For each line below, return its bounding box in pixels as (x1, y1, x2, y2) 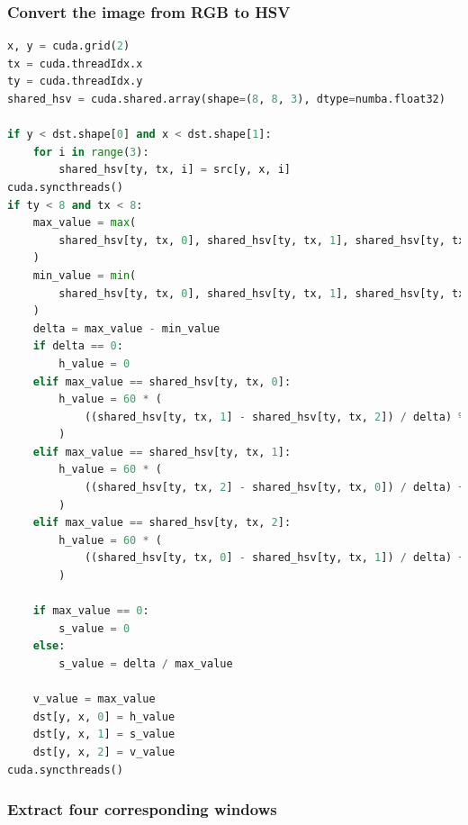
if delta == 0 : (32, 340, 123, 353)
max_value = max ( (32, 216, 137, 230)
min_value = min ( (32, 268, 137, 282)
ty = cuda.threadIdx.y (7, 75, 143, 88)
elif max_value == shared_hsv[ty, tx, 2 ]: (32, 516, 292, 530)
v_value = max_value (32, 693, 156, 706)
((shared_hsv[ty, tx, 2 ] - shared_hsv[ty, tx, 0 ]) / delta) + (84, 481, 465, 494)
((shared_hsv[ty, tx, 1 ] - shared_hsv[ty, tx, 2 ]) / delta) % (84, 410, 465, 423)
